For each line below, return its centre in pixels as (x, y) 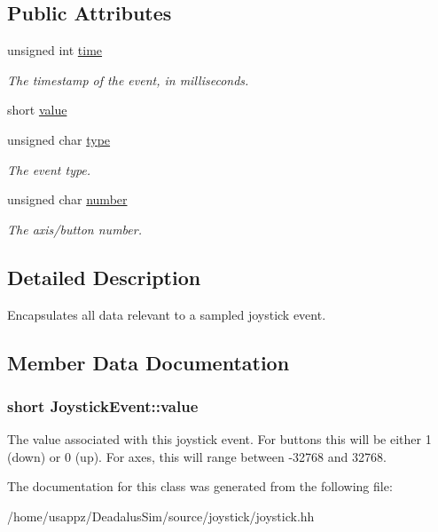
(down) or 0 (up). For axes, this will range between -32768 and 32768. (197, 456)
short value (37, 110)
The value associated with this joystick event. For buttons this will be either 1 (219, 439)
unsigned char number (67, 199)
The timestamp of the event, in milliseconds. (128, 79)
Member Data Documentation (149, 362)
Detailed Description (104, 277)
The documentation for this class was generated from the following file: (200, 486)
